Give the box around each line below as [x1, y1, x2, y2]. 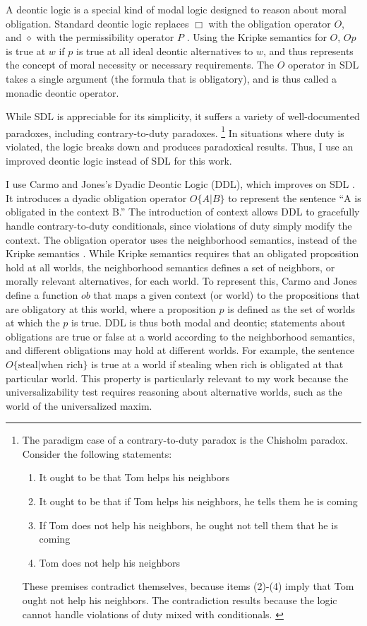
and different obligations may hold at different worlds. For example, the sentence [6, 343, 355, 358]
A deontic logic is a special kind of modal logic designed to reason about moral [6, 2, 347, 16]
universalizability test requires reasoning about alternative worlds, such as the [6, 384, 342, 399]
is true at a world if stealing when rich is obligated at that [91, 356, 344, 371]
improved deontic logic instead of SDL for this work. [6, 153, 232, 167]
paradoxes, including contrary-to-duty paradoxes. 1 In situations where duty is [6, 123, 344, 140]
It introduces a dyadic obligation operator [6, 190, 187, 205]
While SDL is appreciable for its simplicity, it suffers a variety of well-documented [6, 109, 360, 124]
